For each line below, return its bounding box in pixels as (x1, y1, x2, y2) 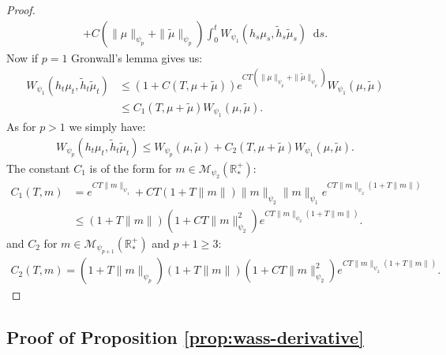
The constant (6, 159, 70, 176)
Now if (6, 49, 39, 65)
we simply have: (69, 118, 146, 135)
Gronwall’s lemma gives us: (71, 49, 203, 65)
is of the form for (89, 159, 172, 176)
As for (6, 118, 36, 135)
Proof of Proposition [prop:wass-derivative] (6, 325, 364, 349)
